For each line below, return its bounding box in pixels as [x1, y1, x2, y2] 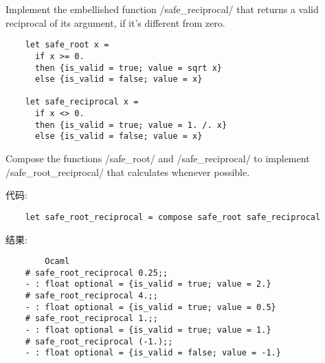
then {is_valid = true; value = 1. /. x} [34, 120, 227, 130]
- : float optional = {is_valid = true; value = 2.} [25, 279, 271, 289]
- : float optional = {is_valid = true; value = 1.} [25, 325, 271, 335]
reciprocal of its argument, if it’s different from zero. [5, 15, 225, 30]
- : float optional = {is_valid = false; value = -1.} [25, 348, 281, 358]
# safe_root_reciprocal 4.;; [25, 291, 158, 301]
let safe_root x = [25, 40, 109, 50]
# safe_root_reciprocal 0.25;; [25, 267, 168, 278]
